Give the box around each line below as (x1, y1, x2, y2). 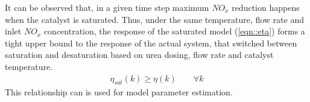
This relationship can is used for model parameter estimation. (5, 86, 233, 98)
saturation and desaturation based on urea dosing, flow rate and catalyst (5, 48, 274, 61)
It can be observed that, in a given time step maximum (5, 1, 209, 13)
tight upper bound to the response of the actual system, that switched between (5, 36, 297, 49)
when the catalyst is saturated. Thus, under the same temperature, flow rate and (5, 13, 305, 25)
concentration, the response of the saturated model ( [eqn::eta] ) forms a (43, 25, 305, 37)
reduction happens (232, 1, 300, 13)
